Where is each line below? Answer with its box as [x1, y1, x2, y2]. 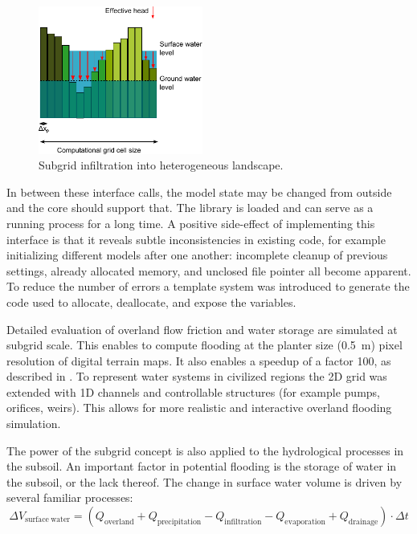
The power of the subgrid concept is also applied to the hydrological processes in [6, 442, 404, 459]
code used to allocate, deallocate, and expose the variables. [6, 293, 296, 310]
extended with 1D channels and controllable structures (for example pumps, [6, 383, 381, 400]
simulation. [6, 415, 61, 432]
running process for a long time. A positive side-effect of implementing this [6, 214, 375, 231]
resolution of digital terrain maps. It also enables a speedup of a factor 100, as [6, 352, 391, 369]
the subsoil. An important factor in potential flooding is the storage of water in [6, 458, 397, 475]
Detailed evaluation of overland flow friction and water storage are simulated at [6, 320, 398, 337]
